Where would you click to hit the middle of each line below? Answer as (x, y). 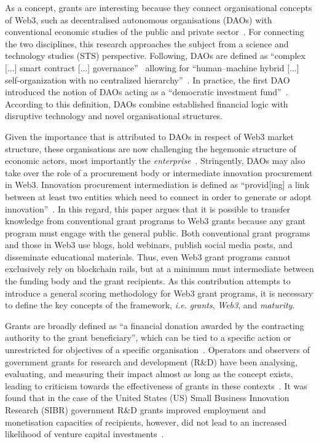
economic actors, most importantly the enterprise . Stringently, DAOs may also (155, 161)
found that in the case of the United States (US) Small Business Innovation (147, 398)
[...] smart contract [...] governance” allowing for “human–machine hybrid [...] (152, 67)
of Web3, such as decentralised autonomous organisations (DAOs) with (139, 19)
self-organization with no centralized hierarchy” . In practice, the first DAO (148, 80)
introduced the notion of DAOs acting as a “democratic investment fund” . (147, 92)
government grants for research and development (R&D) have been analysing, (152, 361)
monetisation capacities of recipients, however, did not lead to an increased (146, 422)
